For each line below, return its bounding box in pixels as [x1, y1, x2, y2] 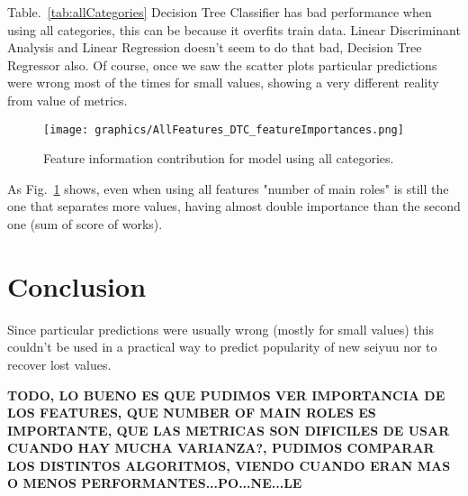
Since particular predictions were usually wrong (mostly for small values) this [7, 319, 434, 338]
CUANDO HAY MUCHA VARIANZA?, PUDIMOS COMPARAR [7, 438, 435, 457]
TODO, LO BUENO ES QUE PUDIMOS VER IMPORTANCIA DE [7, 385, 445, 404]
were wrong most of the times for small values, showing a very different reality [7, 73, 439, 92]
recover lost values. [7, 354, 112, 373]
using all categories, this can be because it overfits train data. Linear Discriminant [7, 20, 461, 39]
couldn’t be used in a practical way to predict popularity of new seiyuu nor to [7, 337, 437, 356]
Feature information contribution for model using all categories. [43, 149, 394, 168]
